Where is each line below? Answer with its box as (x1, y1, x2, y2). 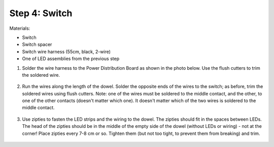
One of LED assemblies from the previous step (22, 56, 119, 62)
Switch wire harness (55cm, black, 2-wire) (22, 48, 111, 55)
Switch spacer (22, 41, 52, 47)
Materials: (9, 25, 30, 31)
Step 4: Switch (9, 8, 73, 19)
